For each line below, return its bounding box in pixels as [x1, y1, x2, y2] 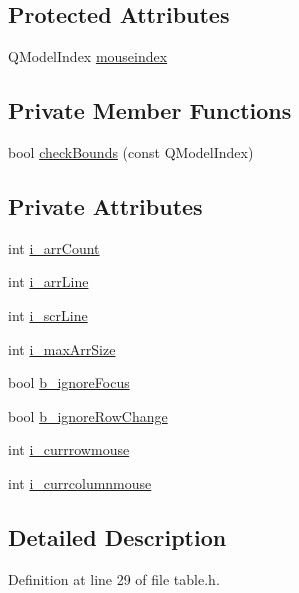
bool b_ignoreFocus [8, 372, 130, 393]
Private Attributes [8, 190, 203, 221]
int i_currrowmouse [8, 439, 130, 460]
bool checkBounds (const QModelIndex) [8, 142, 254, 162]
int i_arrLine [8, 271, 89, 292]
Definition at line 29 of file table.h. [8, 568, 220, 589]
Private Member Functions [8, 95, 292, 126]
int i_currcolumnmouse [8, 472, 152, 493]
